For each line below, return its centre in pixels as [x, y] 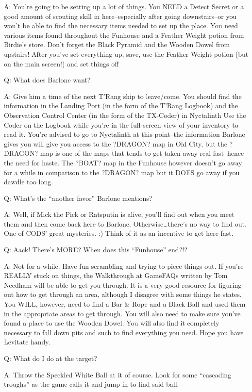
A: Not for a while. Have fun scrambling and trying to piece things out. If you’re [124, 266]
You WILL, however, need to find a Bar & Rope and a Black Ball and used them [125, 304]
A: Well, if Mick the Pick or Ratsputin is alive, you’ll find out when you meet [119, 214]
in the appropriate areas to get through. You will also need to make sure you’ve [122, 313]
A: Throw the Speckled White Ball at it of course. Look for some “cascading [118, 374]
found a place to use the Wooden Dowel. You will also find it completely [112, 323]
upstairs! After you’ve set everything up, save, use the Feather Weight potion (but [126, 54]
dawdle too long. [29, 182]
